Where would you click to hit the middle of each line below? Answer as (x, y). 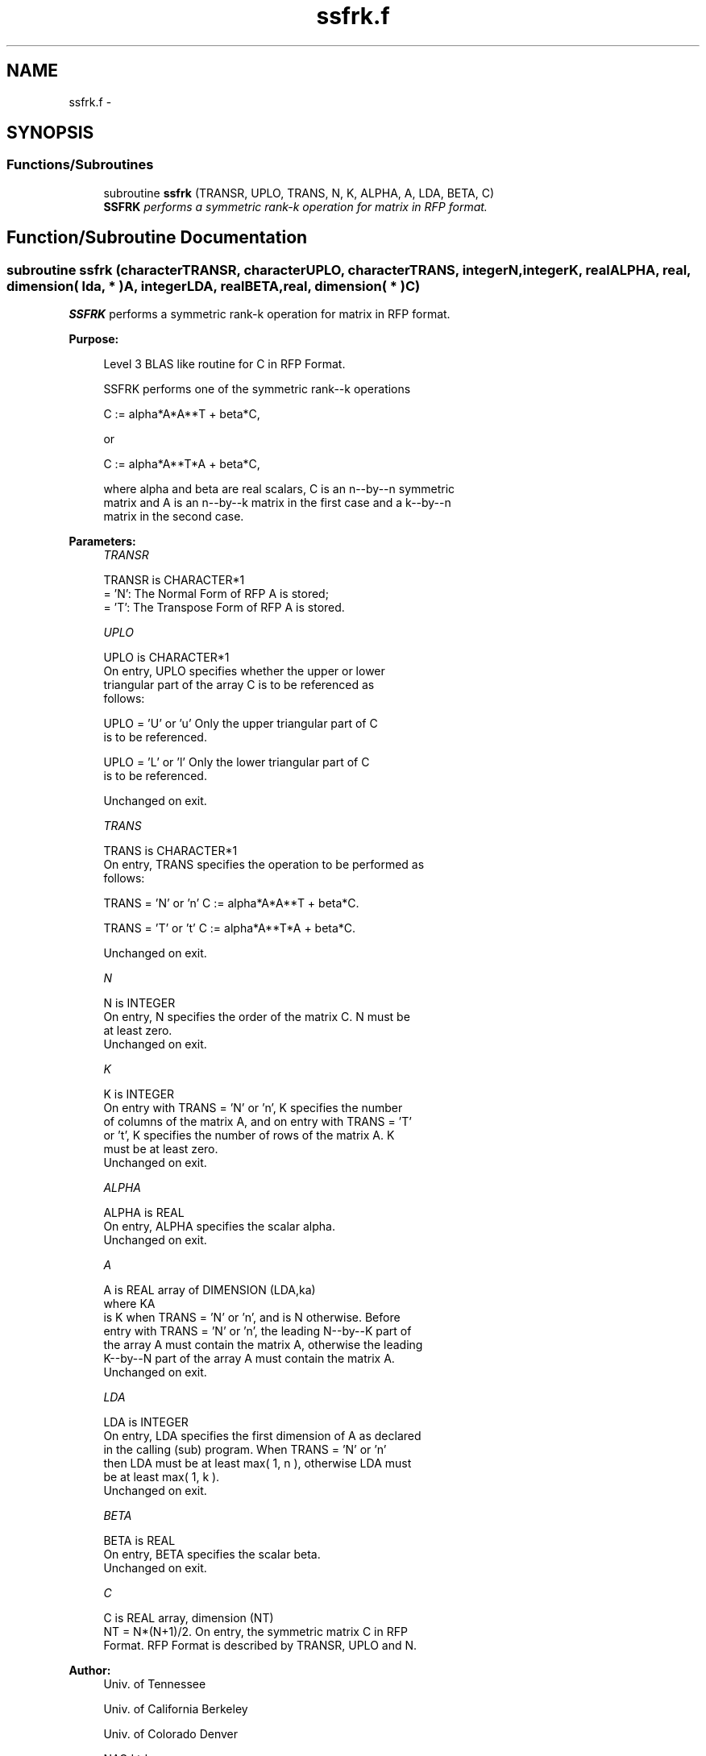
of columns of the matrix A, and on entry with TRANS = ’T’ (257, 1122)
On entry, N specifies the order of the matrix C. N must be (257, 1017)
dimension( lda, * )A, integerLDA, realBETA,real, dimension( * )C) (214, 286)
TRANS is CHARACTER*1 (170, 851)
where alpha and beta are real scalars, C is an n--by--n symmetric (279, 489)
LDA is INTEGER (146, 1422)
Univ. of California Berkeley (176, 1709)
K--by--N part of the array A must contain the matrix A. (249, 1359)
